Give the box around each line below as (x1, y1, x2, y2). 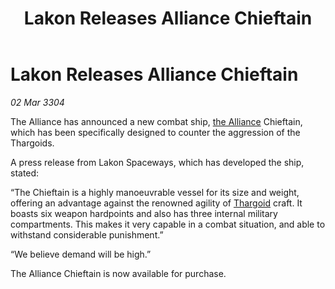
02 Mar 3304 (10, 96, 65, 108)
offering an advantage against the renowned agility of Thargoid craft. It (10, 197, 303, 209)
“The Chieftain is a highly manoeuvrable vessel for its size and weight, (10, 186, 300, 198)
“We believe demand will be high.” (10, 248, 152, 260)
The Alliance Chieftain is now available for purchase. (10, 267, 227, 279)
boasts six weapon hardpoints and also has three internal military (10, 207, 278, 219)
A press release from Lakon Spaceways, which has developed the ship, (10, 156, 305, 168)
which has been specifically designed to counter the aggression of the (10, 126, 301, 138)
